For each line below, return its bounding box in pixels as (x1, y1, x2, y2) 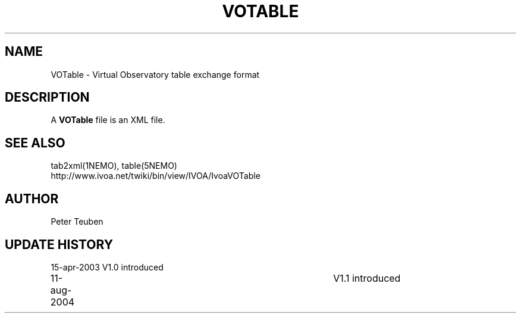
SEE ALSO (5, 135, 65, 150)
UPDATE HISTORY (5, 237, 114, 252)
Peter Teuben (51, 216, 103, 227)
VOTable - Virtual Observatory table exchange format (51, 69, 260, 80)
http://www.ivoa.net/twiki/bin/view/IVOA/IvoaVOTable (51, 171, 260, 181)
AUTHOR (5, 191, 59, 206)
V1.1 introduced (333, 272, 401, 284)
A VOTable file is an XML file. (51, 115, 165, 125)
